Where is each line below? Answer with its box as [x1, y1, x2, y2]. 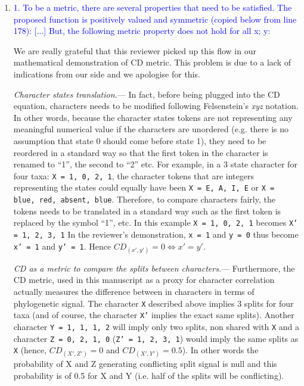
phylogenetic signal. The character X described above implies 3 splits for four [13, 297, 294, 309]
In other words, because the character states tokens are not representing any [13, 111, 293, 123]
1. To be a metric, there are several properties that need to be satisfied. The [13, 1, 292, 13]
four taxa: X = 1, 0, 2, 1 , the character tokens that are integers [13, 169, 254, 182]
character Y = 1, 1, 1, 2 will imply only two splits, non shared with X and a [13, 320, 299, 332]
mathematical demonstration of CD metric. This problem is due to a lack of [13, 56, 291, 69]
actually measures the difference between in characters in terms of [13, 285, 255, 297]
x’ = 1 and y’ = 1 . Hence [13, 239, 111, 252]
